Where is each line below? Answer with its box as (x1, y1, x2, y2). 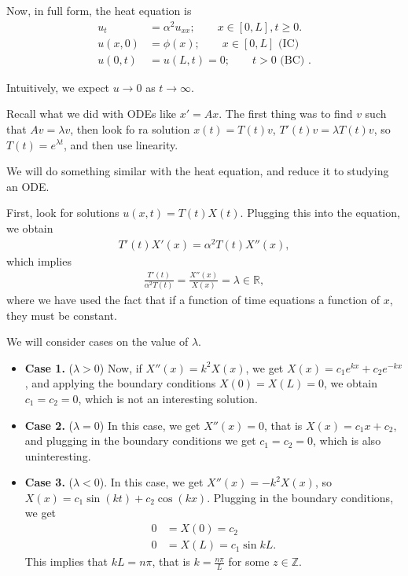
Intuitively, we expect (6, 79, 110, 95)
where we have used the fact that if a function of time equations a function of (6, 291, 380, 307)
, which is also (313, 432, 381, 449)
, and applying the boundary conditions (24, 375, 216, 391)
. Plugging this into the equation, (240, 204, 400, 221)
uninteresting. (24, 447, 91, 464)
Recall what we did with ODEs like (6, 105, 177, 122)
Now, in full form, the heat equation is (6, 2, 192, 18)
